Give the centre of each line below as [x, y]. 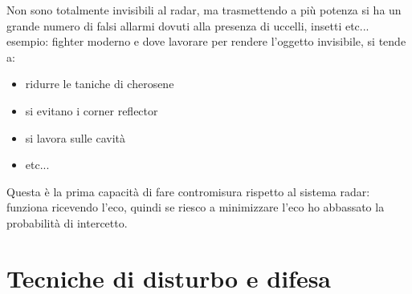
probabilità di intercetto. [67, 222]
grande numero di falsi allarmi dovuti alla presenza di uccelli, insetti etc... [188, 25]
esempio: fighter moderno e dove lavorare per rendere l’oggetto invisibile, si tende [206, 41]
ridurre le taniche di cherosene [100, 84]
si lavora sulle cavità [75, 137]
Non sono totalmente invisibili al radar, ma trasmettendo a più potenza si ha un [204, 10]
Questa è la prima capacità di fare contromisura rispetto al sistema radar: [188, 191]
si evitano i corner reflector [92, 110]
